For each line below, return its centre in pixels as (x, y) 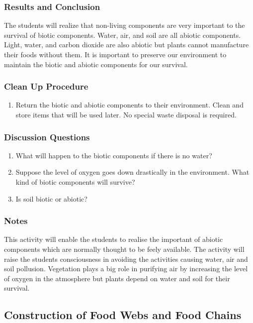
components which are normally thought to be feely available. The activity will (124, 249)
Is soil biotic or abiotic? (51, 198)
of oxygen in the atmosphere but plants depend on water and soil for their (117, 278)
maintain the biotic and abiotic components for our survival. (96, 64)
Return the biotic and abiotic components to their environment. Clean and (129, 105)
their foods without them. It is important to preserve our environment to (115, 54)
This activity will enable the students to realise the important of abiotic (114, 239)
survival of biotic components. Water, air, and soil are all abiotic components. (123, 35)
